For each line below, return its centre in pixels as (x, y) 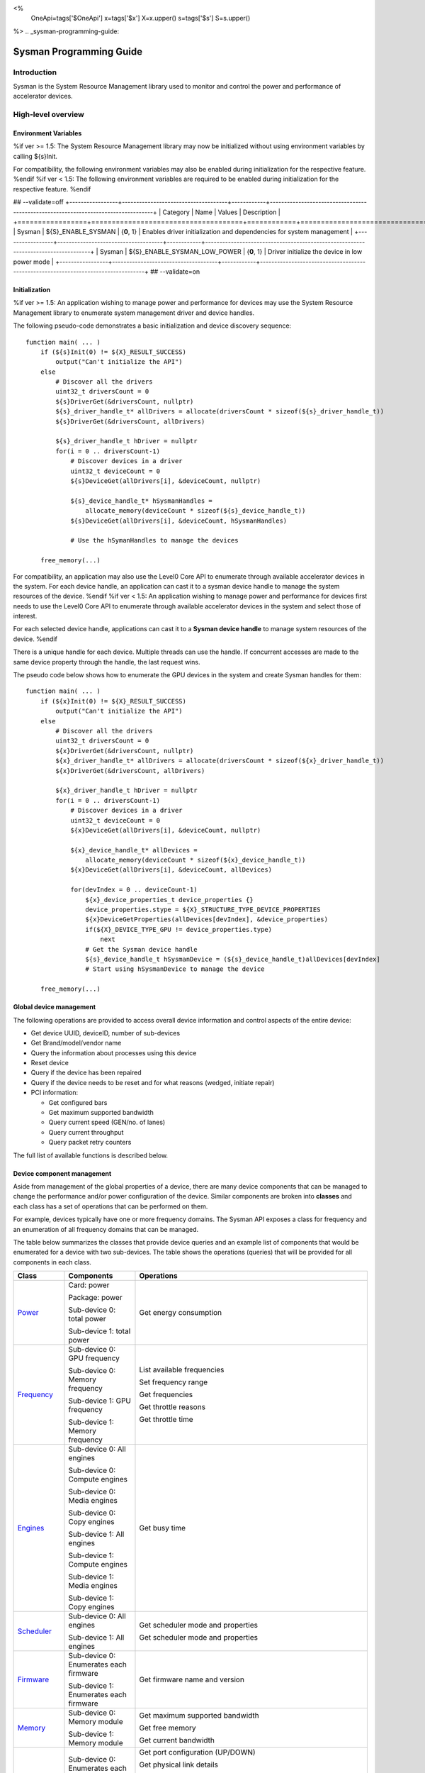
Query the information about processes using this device (114, 1052)
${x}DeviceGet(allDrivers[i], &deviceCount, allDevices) (171, 870)
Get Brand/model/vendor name (76, 1043)
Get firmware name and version (192, 1679)
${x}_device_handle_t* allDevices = (134, 850)
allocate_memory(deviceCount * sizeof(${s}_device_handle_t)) (195, 511)
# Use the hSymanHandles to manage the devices (154, 540)
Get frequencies (166, 1395)
